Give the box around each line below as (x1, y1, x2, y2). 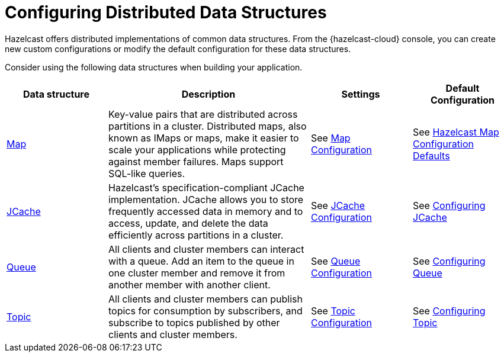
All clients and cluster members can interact (108, 243, 304, 255)
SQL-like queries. (108, 167, 185, 179)
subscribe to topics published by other (108, 316, 280, 329)
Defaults (413, 149, 450, 162)
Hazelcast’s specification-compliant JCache (108, 181, 304, 194)
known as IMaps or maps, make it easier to (108, 131, 299, 144)
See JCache (311, 199, 365, 211)
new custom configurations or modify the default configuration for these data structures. (5, 43, 351, 54)
